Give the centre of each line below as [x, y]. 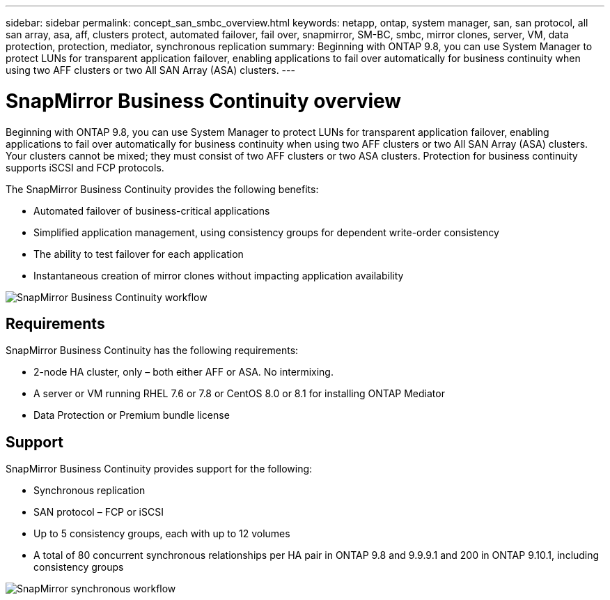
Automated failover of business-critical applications [152, 210]
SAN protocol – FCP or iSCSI [99, 512]
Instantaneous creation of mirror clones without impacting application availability [219, 275]
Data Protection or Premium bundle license [132, 415]
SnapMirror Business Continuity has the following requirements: [152, 351]
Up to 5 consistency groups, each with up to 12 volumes [162, 534]
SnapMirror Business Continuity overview [204, 101]
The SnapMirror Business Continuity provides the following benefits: [162, 189]
